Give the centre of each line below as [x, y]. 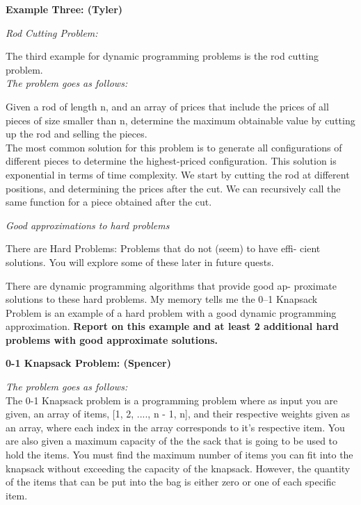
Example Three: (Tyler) [64, 9]
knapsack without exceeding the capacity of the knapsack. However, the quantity [178, 468]
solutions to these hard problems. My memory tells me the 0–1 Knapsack [162, 299]
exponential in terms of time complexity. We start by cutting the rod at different [178, 174]
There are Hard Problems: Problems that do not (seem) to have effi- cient [163, 248]
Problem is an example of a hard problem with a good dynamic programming [171, 312]
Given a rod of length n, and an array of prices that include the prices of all [167, 106]
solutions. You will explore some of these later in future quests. [140, 262]
